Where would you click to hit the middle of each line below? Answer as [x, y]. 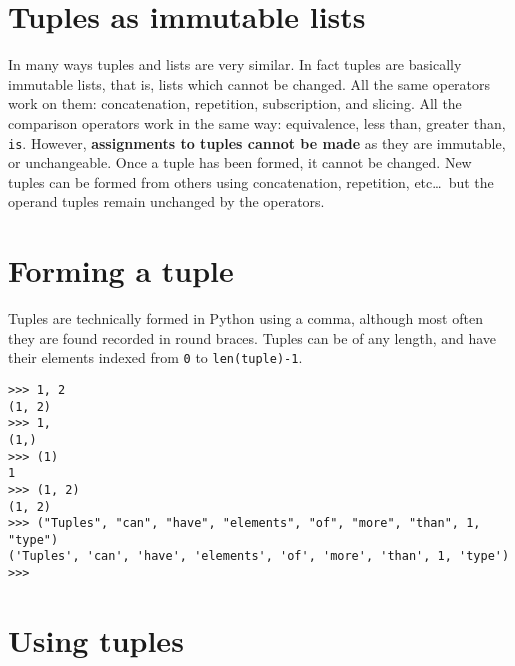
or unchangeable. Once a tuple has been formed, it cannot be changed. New [240, 162]
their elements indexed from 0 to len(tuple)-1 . [155, 357]
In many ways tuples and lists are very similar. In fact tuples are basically [235, 64]
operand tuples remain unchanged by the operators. [166, 201]
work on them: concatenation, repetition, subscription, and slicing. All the [235, 103]
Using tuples [96, 639]
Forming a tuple [121, 270]
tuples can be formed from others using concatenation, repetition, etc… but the [251, 181]
